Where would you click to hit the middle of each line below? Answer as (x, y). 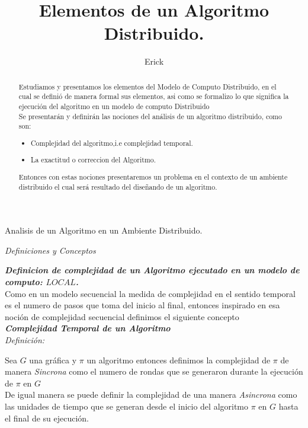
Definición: (25, 340)
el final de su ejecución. (47, 418)
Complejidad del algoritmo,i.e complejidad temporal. (112, 143)
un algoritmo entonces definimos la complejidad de (179, 360)
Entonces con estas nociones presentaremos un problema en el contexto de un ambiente (153, 176)
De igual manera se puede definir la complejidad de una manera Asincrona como (151, 395)
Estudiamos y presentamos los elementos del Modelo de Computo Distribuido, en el (147, 86)
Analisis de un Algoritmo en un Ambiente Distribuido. (104, 230)
